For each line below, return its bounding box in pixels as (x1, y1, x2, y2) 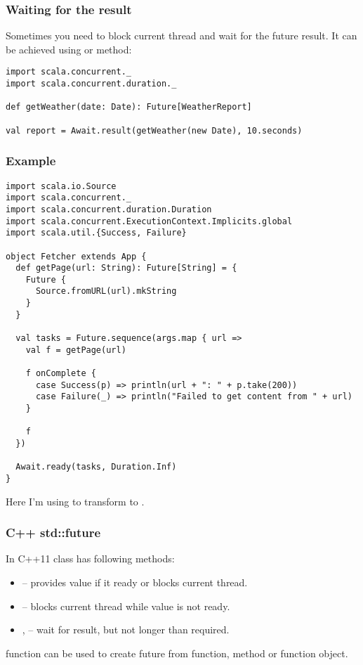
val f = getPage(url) (25, 344, 126, 355)
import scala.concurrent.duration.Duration (6, 204, 212, 214)
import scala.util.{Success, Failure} (6, 228, 187, 238)
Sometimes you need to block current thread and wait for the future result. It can (6, 28, 357, 43)
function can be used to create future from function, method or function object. (6, 645, 348, 660)
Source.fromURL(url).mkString (35, 286, 177, 297)
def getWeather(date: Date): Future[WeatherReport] (6, 102, 252, 112)
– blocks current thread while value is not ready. (22, 598, 230, 613)
